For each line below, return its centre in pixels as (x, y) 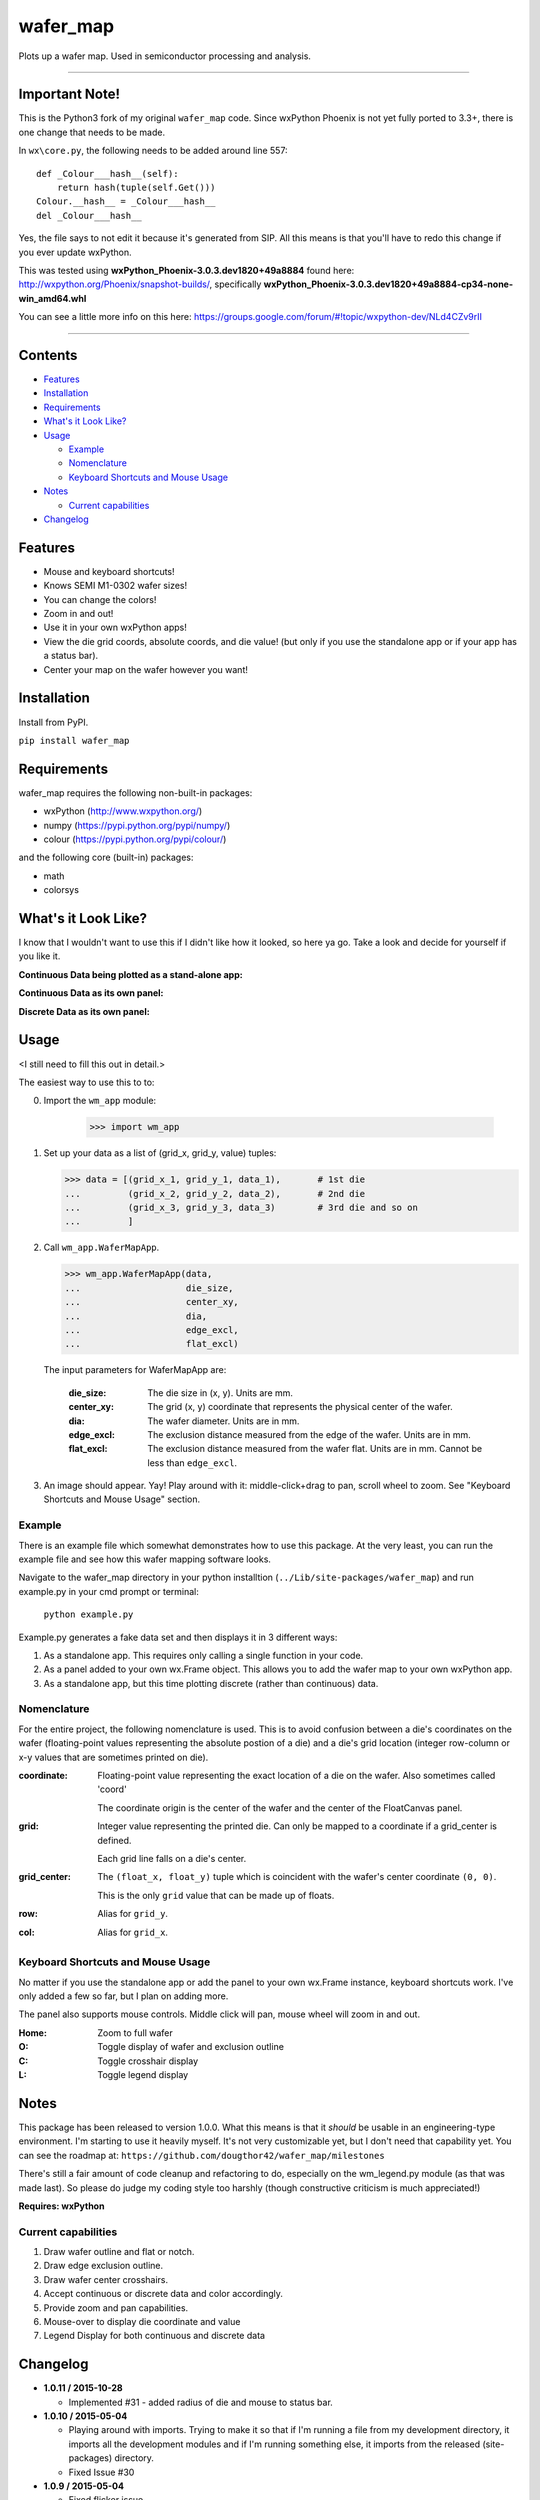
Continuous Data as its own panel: (91, 993)
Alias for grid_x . (133, 1932)
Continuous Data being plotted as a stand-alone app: (131, 974)
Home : (32, 2032)
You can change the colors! (100, 599)
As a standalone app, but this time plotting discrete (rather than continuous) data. (211, 1683)
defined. (114, 1840)
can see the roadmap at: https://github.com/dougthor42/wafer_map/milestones (201, 2155)
